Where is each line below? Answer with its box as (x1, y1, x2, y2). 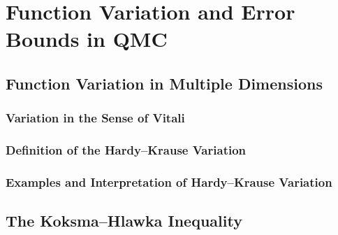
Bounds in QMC (6, 24, 168, 53)
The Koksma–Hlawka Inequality (6, 210, 242, 232)
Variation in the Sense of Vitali (6, 109, 185, 127)
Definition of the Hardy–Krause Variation (6, 141, 247, 159)
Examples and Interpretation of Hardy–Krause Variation (6, 173, 332, 190)
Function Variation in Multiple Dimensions (6, 72, 323, 94)
